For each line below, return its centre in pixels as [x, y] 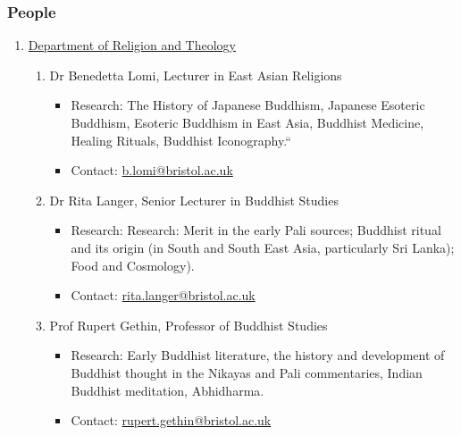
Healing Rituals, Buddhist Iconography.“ [181, 140]
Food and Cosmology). [133, 265]
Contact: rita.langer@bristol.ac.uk [163, 295]
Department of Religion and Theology [132, 45]
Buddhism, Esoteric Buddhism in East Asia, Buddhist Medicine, [247, 122]
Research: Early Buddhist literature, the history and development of [258, 355]
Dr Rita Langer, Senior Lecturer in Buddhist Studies [194, 200]
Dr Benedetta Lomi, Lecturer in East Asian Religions [196, 75]
